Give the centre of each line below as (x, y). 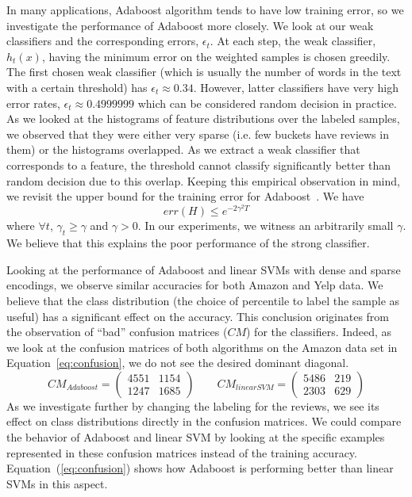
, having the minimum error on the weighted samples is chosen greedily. (216, 56)
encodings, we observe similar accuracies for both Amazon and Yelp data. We (195, 285)
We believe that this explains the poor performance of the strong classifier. (188, 243)
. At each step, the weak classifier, (293, 41)
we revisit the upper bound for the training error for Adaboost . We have (185, 196)
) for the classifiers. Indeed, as (319, 332)
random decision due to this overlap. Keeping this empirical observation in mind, (203, 180)
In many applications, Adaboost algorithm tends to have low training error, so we (205, 10)
